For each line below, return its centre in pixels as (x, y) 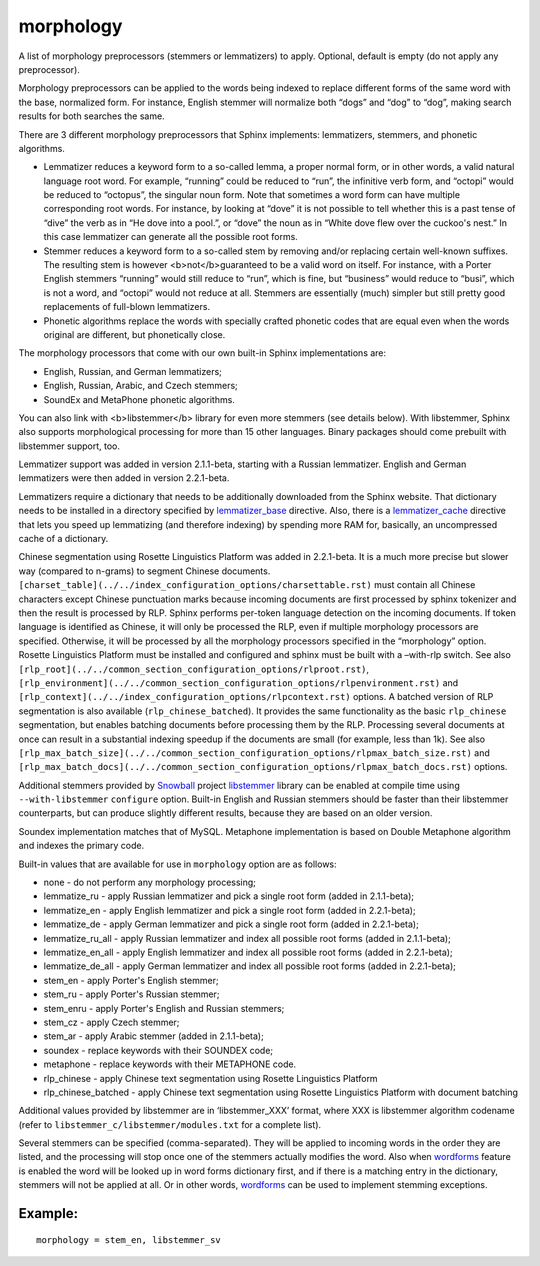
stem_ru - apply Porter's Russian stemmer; (131, 994)
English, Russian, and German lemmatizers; (132, 371)
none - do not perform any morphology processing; (150, 882)
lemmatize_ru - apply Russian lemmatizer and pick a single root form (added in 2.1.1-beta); (229, 896)
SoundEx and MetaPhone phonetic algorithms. (139, 399)
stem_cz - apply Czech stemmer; (111, 1022)
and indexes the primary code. (81, 846)
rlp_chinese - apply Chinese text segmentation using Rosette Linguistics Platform (211, 1078)
